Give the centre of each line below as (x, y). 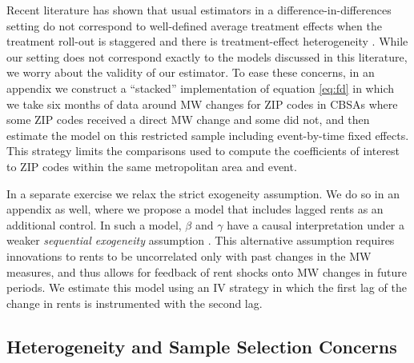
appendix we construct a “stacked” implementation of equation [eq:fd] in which (201, 88)
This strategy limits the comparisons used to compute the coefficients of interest (203, 151)
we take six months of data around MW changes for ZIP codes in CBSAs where (202, 104)
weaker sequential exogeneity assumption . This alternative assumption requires (201, 240)
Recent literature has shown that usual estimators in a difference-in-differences (199, 10)
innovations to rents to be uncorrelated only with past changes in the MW (189, 255)
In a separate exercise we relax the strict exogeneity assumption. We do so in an (203, 193)
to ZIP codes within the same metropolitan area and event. (152, 166)
